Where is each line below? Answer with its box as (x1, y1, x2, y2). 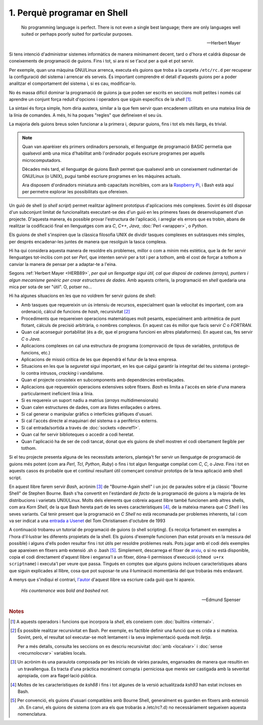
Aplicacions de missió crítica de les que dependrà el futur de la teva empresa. (21, 356, 178, 362)
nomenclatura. (18, 711, 47, 717)
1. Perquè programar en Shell (9, 7, 128, 18)
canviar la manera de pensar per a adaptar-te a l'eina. (9, 261, 117, 267)
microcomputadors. (22, 157, 62, 163)
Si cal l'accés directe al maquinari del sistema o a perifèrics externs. (21, 418, 158, 424)
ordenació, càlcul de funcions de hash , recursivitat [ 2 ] (21, 309, 130, 315)
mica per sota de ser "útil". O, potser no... (9, 284, 92, 290)
